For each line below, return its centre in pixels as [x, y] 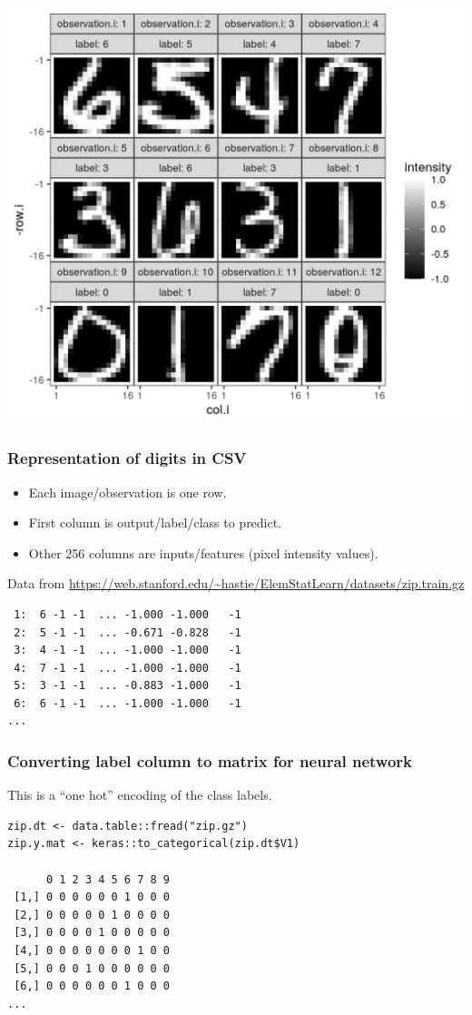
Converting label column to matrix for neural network [210, 761]
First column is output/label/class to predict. [155, 522]
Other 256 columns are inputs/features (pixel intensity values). [203, 552]
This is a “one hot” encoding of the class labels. [140, 795]
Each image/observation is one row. [128, 492]
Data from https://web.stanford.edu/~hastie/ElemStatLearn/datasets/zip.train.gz [236, 583]
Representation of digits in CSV [127, 458]
